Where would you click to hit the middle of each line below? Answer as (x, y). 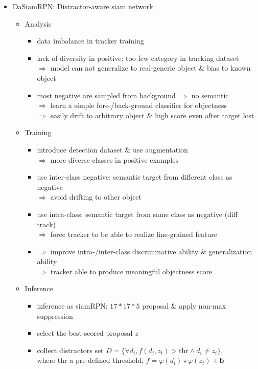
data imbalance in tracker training (90, 41)
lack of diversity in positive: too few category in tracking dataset (138, 58)
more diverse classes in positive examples (114, 159)
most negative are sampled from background (106, 95)
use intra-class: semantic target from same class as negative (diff (137, 214)
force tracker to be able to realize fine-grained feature (134, 234)
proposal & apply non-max (184, 306)
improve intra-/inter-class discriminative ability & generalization (151, 251)
